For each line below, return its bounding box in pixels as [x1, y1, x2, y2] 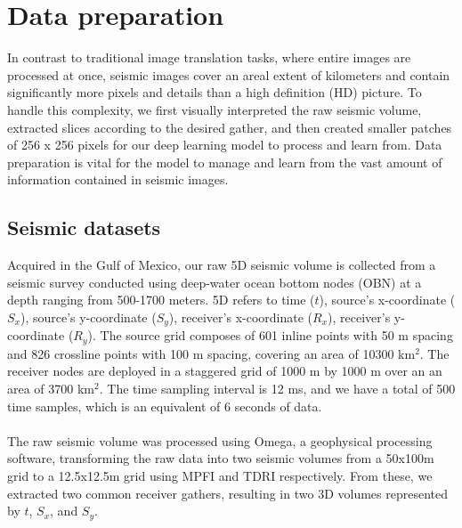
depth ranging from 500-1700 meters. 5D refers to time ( [7, 290, 315, 309]
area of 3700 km [7, 378, 95, 397]
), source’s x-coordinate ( [319, 290, 456, 309]
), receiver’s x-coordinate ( [168, 307, 313, 326]
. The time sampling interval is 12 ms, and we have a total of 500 [99, 378, 456, 397]
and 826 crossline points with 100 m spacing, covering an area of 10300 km [7, 344, 416, 362]
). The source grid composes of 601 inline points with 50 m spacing [87, 326, 453, 345]
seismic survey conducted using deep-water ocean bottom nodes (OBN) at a [7, 272, 422, 291]
